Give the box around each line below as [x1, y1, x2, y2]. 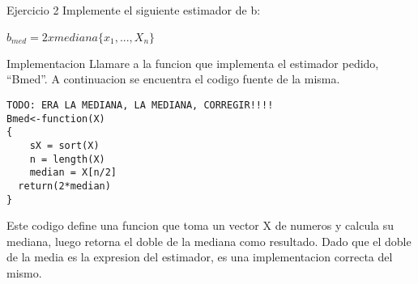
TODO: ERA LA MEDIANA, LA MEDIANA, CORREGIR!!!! [6, 100, 274, 111]
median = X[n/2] [29, 167, 117, 179]
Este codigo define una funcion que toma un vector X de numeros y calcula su [6, 217, 395, 234]
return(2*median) [18, 180, 111, 192]
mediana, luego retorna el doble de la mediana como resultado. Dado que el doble [6, 232, 412, 249]
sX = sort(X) [29, 139, 100, 151]
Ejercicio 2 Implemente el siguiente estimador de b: [6, 2, 261, 18]
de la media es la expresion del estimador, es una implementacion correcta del [6, 248, 393, 265]
